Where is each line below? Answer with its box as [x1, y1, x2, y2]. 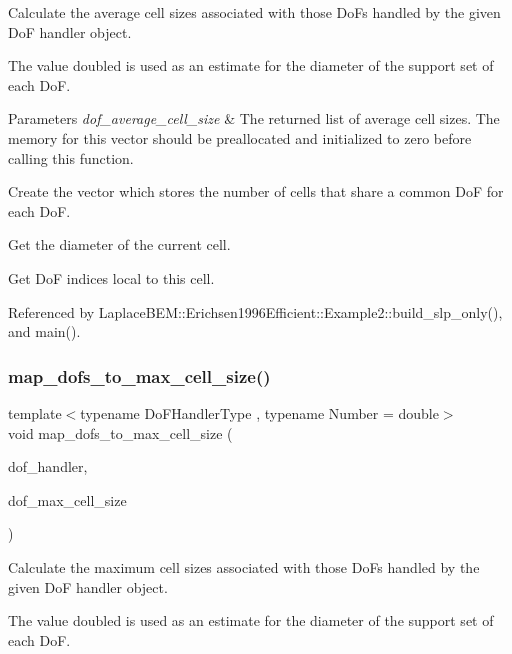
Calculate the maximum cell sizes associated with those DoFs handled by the [8, 556, 480, 577]
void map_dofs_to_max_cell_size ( [8, 422, 233, 443]
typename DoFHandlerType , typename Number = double [80, 402, 439, 423]
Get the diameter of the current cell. [8, 234, 231, 255]
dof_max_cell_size [8, 489, 127, 510]
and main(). [8, 321, 81, 342]
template [8, 402, 62, 423]
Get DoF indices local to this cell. [8, 267, 215, 288]
